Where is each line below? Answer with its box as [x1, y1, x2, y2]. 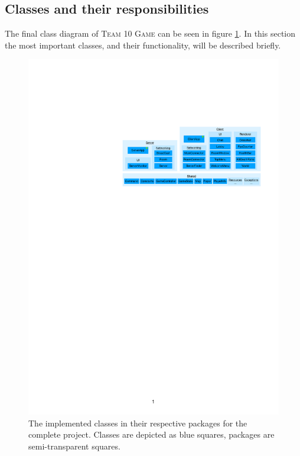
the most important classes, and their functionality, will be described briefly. [5, 38, 281, 51]
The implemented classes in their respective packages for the [28, 416, 247, 429]
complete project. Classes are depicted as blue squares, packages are [28, 428, 275, 441]
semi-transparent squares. [28, 439, 120, 452]
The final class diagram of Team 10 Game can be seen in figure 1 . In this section [5, 27, 296, 40]
